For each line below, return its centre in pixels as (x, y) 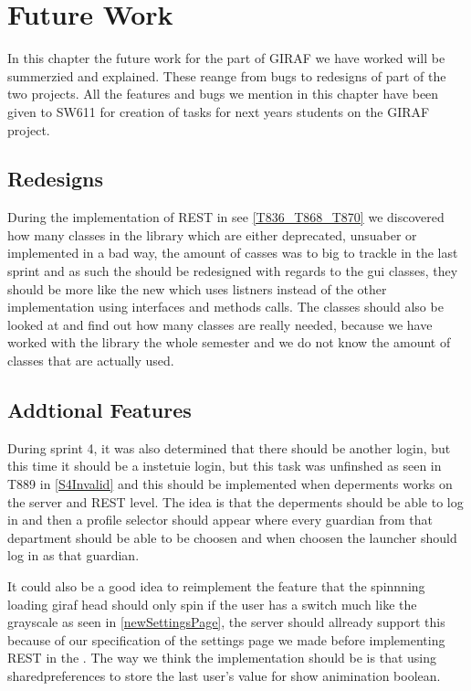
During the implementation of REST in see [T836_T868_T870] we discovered (226, 217)
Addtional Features (99, 410)
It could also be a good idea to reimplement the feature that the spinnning (216, 586)
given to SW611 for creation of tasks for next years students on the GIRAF (219, 111)
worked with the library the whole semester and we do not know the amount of (229, 342)
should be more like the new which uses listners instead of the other (197, 288)
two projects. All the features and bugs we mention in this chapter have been (223, 94)
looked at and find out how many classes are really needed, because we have (220, 324)
